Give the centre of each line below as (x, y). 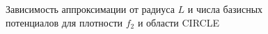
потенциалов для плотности (64, 22)
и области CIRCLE (178, 22)
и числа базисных (225, 9)
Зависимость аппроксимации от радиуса (90, 9)
